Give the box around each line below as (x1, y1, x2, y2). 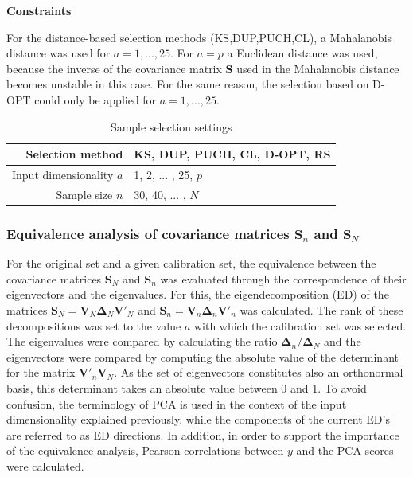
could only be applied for (34, 91, 157, 108)
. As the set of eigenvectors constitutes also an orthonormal (114, 364, 403, 381)
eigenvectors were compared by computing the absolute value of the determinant (6, 348, 399, 365)
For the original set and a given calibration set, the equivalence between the (6, 255, 376, 272)
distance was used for (6, 45, 111, 61)
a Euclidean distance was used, (227, 45, 378, 61)
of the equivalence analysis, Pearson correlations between (6, 442, 284, 459)
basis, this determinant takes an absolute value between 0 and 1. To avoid (6, 379, 367, 396)
